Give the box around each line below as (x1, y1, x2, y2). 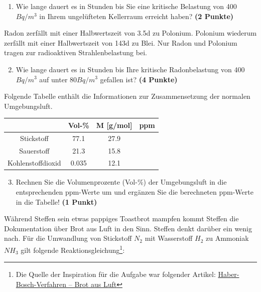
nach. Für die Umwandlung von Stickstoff (4, 233, 132, 243)
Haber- (218, 269, 239, 279)
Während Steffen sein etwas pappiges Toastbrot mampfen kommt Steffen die (4, 213, 239, 224)
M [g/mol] (96, 119, 133, 130)
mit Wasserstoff (145, 233, 193, 243)
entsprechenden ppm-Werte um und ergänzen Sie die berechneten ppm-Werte (16, 187, 253, 197)
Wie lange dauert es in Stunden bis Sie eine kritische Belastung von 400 (16, 1, 237, 11)
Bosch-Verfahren (16, 278, 67, 289)
